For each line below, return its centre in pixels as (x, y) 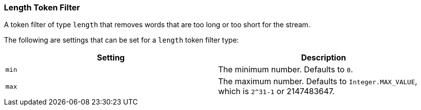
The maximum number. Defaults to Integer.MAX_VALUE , (318, 82)
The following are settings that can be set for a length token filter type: (121, 40)
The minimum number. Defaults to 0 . (286, 70)
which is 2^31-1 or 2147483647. (276, 91)
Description (324, 58)
